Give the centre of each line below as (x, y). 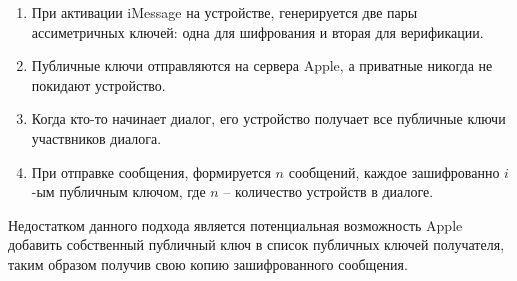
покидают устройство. (98, 84)
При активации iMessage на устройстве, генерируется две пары (224, 12)
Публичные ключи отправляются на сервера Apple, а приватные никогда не (262, 65)
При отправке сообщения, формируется (151, 171)
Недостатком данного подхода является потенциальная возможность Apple (235, 224)
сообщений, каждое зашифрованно (394, 171)
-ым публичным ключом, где (118, 191)
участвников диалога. (96, 137)
